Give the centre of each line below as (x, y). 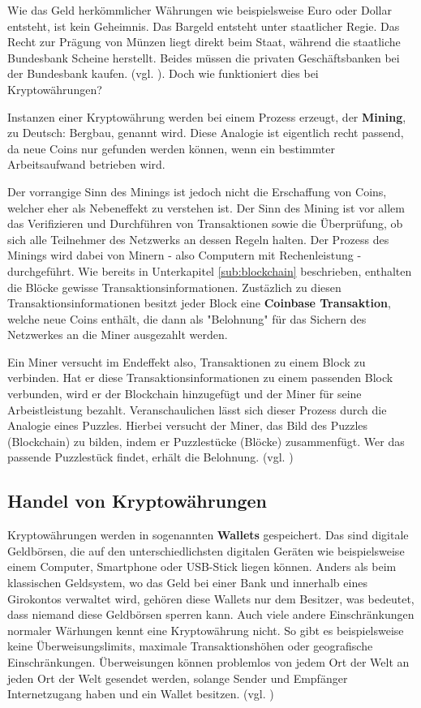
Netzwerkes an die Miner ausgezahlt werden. (118, 335)
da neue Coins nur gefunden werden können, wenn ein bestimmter (171, 148)
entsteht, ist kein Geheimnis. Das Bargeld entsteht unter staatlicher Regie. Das (204, 26)
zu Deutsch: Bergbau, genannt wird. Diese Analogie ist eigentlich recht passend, (206, 133)
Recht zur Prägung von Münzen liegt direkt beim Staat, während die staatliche (204, 42)
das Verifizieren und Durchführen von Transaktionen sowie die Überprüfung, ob (205, 223)
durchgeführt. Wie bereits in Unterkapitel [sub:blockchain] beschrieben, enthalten (210, 270)
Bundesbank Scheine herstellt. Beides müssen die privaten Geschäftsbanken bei (204, 57)
